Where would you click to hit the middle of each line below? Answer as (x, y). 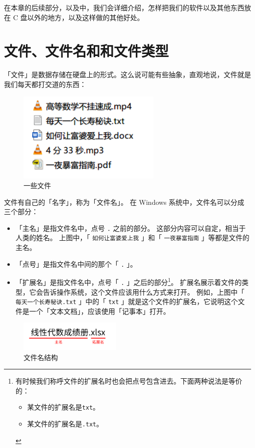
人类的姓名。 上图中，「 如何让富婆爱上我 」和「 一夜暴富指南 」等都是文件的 (132, 238)
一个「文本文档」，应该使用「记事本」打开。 (100, 311)
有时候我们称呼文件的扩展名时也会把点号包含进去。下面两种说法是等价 (129, 381)
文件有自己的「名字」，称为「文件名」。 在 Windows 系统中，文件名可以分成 (124, 202)
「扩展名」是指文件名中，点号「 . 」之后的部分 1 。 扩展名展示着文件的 (128, 281)
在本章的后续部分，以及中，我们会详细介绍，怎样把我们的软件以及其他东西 (124, 7)
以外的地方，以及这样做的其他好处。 (86, 17)
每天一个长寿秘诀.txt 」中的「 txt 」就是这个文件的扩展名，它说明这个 (127, 301)
